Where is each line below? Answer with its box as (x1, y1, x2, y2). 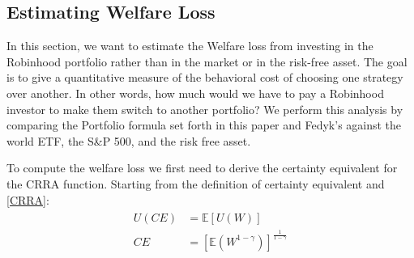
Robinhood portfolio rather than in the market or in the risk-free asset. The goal (6, 53, 408, 70)
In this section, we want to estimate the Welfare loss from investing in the (6, 37, 373, 54)
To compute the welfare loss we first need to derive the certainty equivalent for (6, 159, 398, 176)
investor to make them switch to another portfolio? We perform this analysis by (6, 100, 403, 117)
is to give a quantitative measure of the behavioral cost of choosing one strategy (6, 69, 403, 86)
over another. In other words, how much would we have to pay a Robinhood (6, 84, 384, 101)
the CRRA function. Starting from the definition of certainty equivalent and (6, 175, 385, 192)
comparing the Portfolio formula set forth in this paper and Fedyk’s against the (6, 116, 402, 133)
